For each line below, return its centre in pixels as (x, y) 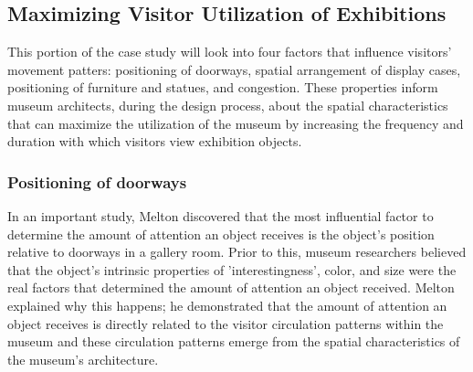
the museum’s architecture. (83, 359)
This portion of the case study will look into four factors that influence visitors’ (230, 52)
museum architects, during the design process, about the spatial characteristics (228, 105)
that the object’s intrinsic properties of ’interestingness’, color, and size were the (232, 269)
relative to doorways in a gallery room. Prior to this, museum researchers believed (237, 252)
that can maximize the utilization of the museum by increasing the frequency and (236, 123)
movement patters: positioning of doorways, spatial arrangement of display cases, (234, 69)
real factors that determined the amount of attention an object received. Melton (231, 287)
